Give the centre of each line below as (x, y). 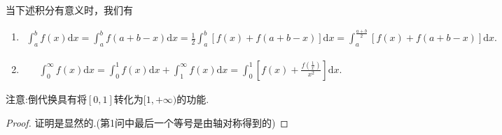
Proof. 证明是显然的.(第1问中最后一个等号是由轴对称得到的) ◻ (147, 122)
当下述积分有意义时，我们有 (69, 10)
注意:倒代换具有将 (46, 98)
